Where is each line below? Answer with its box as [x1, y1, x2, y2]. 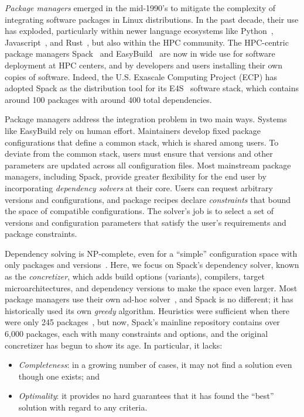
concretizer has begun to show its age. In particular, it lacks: [5, 339, 223, 351]
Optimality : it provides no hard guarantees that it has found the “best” [18, 390, 274, 402]
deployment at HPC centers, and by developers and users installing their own [5, 58, 283, 71]
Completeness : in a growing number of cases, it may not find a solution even [18, 359, 292, 371]
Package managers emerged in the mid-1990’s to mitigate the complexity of [5, 2, 276, 13]
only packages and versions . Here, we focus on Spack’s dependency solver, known [5, 259, 299, 271]
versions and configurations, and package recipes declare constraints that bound [5, 193, 291, 205]
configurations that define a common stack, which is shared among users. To [5, 136, 279, 148]
